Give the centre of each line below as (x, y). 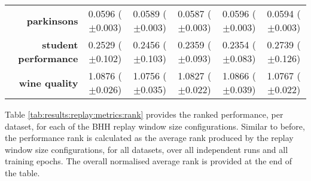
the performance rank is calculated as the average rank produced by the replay (149, 138)
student (60, 45)
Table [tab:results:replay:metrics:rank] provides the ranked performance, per (144, 114)
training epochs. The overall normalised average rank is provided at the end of (148, 161)
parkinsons (52, 20)
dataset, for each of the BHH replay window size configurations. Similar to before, (155, 126)
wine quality (48, 82)
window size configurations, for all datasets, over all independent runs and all (147, 149)
